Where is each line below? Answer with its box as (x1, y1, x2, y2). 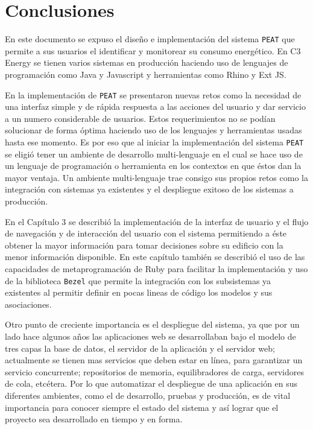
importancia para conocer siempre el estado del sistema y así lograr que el (5, 401, 279, 413)
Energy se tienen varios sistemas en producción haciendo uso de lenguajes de (5, 56, 288, 69)
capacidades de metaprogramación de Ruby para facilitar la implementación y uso (5, 262, 308, 275)
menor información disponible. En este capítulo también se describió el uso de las (5, 250, 305, 263)
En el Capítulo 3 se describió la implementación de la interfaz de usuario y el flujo (5, 215, 309, 227)
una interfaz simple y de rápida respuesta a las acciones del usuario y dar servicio (5, 100, 306, 113)
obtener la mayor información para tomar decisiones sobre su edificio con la (5, 238, 283, 251)
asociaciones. (5, 297, 52, 310)
